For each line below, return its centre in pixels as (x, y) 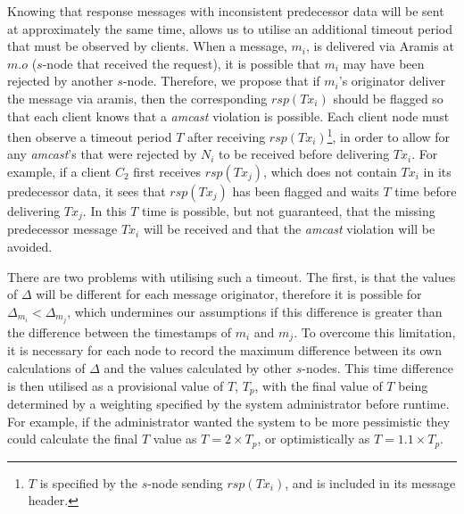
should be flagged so (388, 98)
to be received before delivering (304, 154)
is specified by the (89, 482)
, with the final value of (319, 385)
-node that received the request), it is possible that (181, 63)
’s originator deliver (392, 81)
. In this (104, 211)
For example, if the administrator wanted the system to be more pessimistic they (229, 421)
